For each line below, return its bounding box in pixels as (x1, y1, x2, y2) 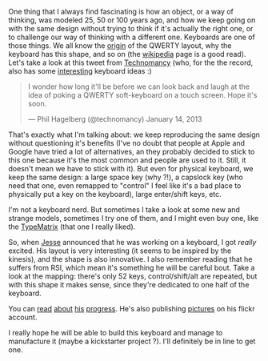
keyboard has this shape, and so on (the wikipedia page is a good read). (8, 50, 246, 58)
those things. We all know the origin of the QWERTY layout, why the (8, 41, 232, 50)
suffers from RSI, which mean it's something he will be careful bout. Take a (8, 263, 255, 272)
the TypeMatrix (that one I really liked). (8, 222, 136, 231)
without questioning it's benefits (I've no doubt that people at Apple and (8, 138, 246, 147)
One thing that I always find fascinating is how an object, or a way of (8, 7, 234, 16)
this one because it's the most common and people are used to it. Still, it (8, 155, 246, 165)
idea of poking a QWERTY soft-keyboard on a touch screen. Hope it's (27, 90, 258, 99)
